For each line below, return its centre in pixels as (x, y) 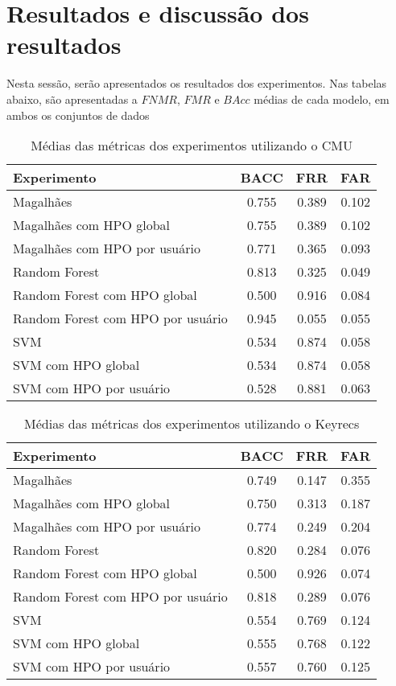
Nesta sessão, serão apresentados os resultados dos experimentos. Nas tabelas (197, 83)
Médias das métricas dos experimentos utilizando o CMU (192, 146)
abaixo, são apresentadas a (72, 99)
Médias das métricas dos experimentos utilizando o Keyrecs (192, 424)
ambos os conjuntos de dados (78, 115)
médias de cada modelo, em (322, 99)
